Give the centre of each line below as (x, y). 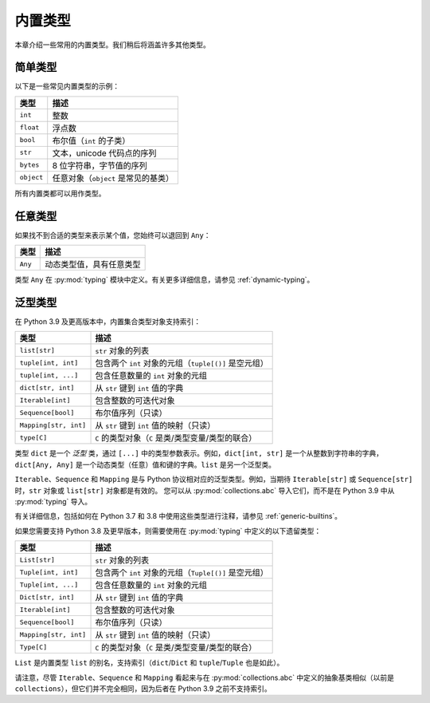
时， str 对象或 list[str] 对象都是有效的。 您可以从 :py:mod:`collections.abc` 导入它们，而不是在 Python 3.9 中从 (205, 490)
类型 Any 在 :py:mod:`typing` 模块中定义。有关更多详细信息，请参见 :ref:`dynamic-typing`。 (164, 280)
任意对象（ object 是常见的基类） (113, 178)
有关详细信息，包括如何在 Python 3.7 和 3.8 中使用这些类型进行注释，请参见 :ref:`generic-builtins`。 (178, 516)
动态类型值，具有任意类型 (93, 265)
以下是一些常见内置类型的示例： (67, 86)
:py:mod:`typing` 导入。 (53, 502)
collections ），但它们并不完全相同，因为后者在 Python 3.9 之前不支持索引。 (143, 688)
